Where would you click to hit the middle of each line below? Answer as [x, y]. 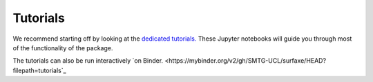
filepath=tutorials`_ [39, 70]
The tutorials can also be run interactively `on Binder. [88, 61]
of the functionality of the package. [63, 48]
